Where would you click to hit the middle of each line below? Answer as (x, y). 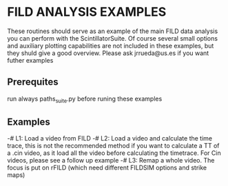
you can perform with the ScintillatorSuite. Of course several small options (113, 38)
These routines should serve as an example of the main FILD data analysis (113, 31)
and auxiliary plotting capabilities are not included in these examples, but (111, 45)
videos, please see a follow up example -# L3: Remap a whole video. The (111, 161)
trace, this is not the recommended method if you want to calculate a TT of (113, 146)
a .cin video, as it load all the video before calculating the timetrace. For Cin (114, 153)
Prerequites (33, 82)
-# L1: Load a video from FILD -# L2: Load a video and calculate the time (110, 138)
